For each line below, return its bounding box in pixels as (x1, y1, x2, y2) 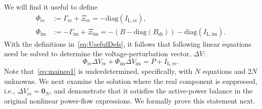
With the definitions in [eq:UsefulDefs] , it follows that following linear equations (4, 38, 251, 49)
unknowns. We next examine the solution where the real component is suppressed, (4, 75, 257, 86)
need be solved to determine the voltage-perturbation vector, (4, 48, 192, 59)
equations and (202, 66, 246, 76)
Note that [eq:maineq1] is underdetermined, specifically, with (4, 66, 193, 76)
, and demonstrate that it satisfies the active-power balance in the (49, 85, 253, 96)
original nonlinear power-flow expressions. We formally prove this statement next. (4, 95, 255, 106)
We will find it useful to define (4, 2, 98, 12)
